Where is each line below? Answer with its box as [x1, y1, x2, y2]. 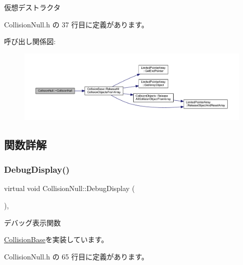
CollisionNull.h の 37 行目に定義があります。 [4, 19, 149, 29]
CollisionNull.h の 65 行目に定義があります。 [4, 251, 149, 261]
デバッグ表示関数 [4, 217, 61, 228]
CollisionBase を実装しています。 [4, 234, 108, 245]
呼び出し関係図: [4, 36, 56, 47]
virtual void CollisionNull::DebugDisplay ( [4, 183, 135, 194]
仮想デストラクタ [4, 2, 61, 12]
